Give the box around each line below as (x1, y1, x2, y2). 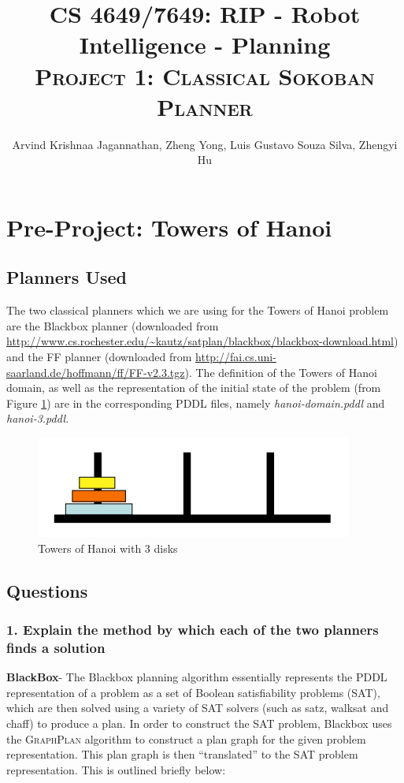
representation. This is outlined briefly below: (6, 761, 226, 777)
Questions (6, 578, 88, 602)
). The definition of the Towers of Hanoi (184, 364, 377, 380)
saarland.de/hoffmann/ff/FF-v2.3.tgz (6, 364, 185, 380)
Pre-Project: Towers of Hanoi (6, 211, 332, 243)
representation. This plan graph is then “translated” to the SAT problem (6, 746, 358, 762)
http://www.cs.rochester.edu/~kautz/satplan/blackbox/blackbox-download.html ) (6, 333, 398, 349)
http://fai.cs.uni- (195, 349, 276, 365)
